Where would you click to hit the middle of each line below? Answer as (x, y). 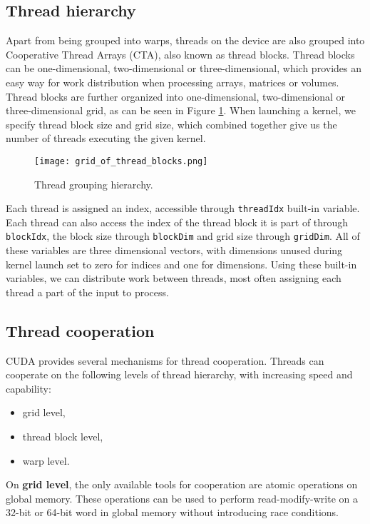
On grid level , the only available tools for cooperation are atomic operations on (182, 484)
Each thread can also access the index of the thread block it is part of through (177, 222)
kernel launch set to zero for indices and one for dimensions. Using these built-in (181, 264)
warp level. (46, 460)
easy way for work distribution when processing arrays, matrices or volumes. (173, 82)
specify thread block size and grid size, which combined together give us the (171, 124)
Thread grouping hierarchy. (94, 184)
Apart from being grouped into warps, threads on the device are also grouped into (185, 40)
